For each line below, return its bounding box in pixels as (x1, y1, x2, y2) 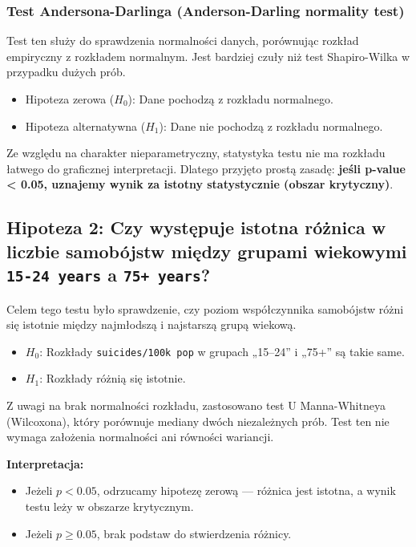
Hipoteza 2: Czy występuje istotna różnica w (6, 215, 386, 240)
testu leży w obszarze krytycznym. (25, 497, 194, 514)
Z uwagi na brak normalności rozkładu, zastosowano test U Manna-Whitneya (6, 396, 386, 413)
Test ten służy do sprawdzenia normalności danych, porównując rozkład (6, 32, 359, 49)
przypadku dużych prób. (6, 63, 126, 80)
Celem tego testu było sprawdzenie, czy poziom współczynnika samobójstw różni (6, 300, 404, 317)
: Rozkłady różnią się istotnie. (39, 370, 186, 387)
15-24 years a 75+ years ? (6, 262, 211, 287)
